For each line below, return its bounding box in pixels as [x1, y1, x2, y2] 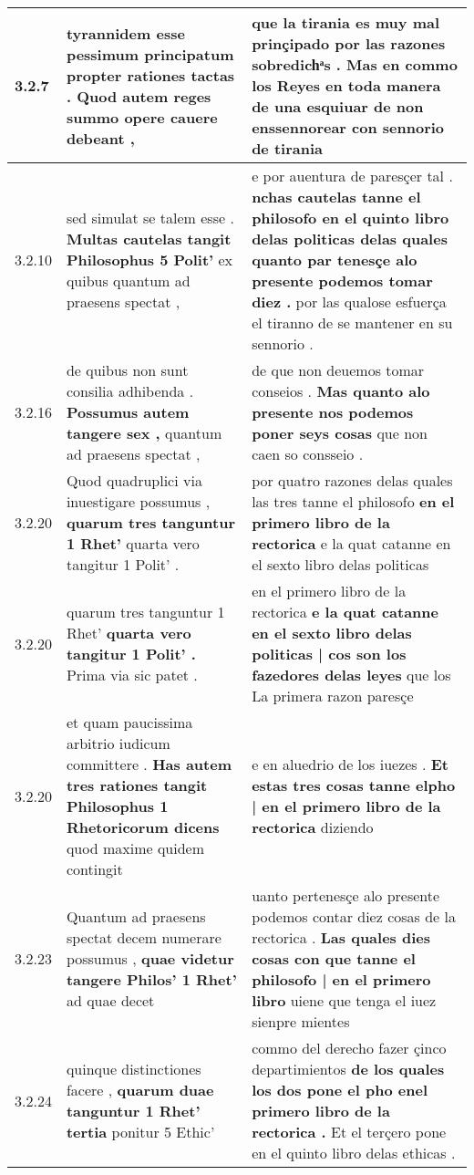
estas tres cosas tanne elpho [252, 775, 456, 795]
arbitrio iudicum [66, 733, 170, 754]
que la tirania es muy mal [252, 12, 440, 33]
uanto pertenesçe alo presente [252, 885, 440, 906]
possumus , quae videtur [66, 948, 234, 969]
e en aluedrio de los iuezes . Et [252, 754, 448, 775]
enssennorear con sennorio [252, 117, 445, 138]
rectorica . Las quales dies [252, 927, 431, 948]
